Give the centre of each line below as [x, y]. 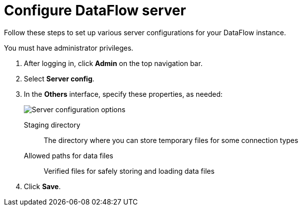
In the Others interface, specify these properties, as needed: [123, 94]
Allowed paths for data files [69, 155]
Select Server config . [59, 78]
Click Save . [42, 186]
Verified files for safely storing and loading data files [129, 171]
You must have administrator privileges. [69, 48]
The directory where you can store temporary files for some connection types [171, 140]
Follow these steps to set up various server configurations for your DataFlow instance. [145, 32]
